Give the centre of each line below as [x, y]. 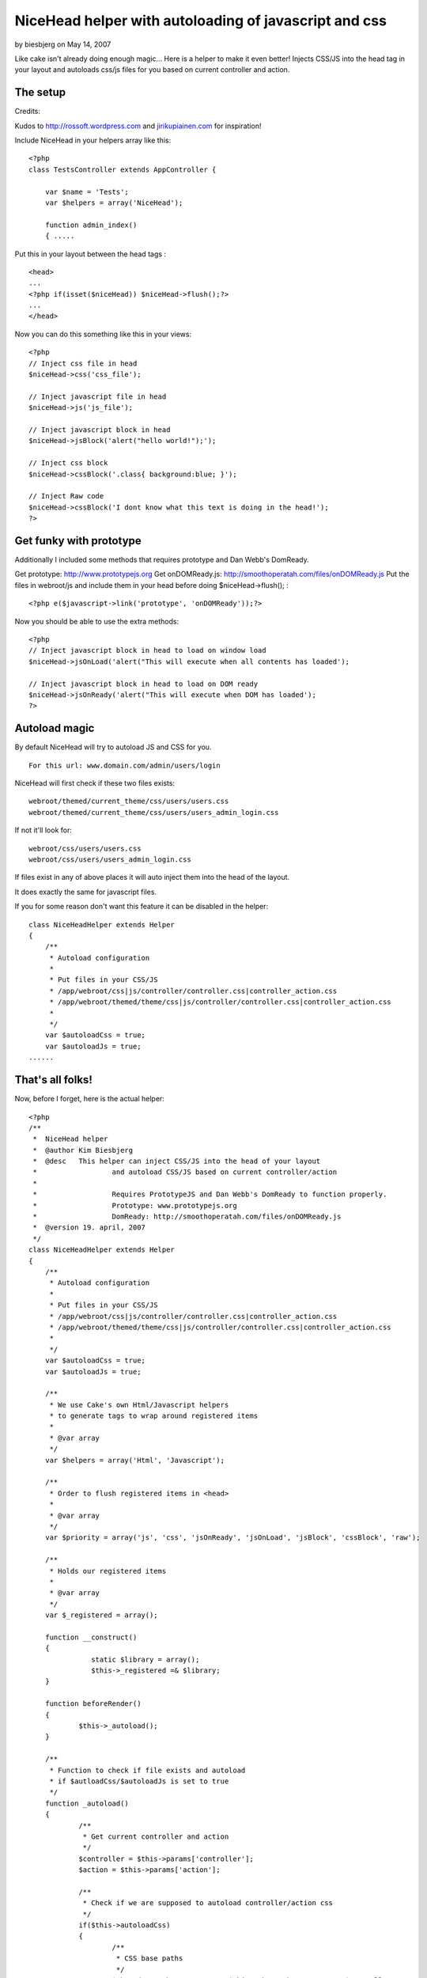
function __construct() [91, 1637]
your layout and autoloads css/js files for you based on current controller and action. [152, 70]
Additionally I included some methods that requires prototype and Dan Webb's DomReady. [162, 560]
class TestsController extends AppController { [123, 169]
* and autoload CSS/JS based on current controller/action [185, 1172]
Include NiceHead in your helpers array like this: [93, 140]
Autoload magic [55, 728]
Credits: [28, 112]
